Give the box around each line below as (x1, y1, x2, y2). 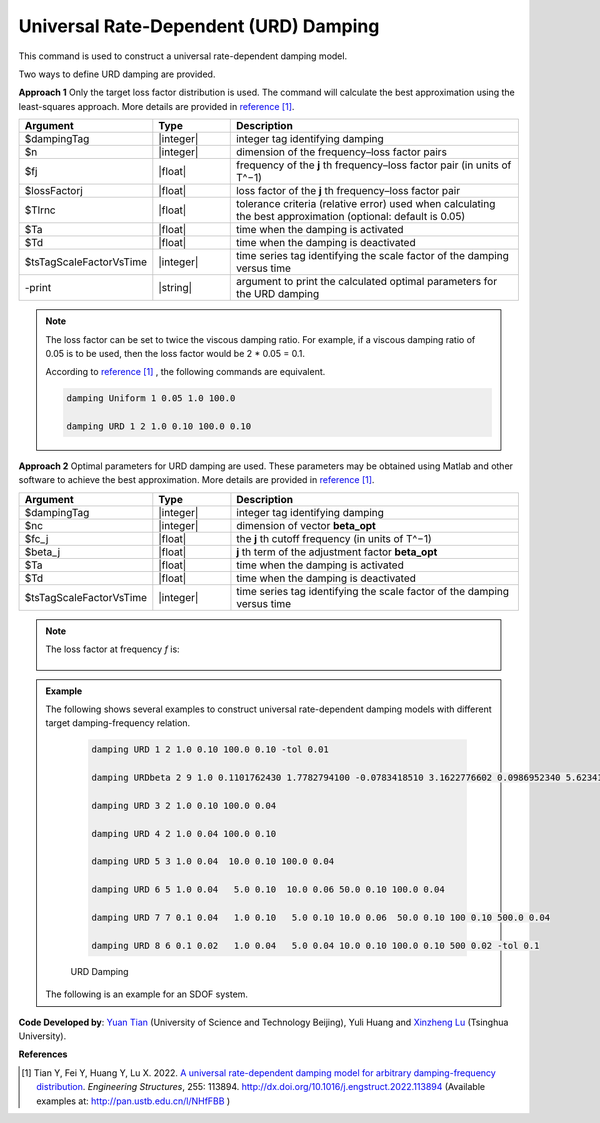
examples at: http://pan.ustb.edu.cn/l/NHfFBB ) (36, 1095, 231, 1107)
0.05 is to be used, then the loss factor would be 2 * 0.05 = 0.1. (45, 347, 305, 359)
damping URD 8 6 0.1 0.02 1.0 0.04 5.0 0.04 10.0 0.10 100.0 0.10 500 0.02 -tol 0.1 (91, 940, 540, 951)
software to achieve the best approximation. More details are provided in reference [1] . (18, 474, 375, 486)
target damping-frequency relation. (45, 717, 191, 729)
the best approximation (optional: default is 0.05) (235, 210, 466, 224)
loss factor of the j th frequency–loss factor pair (235, 184, 460, 198)
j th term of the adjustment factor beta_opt (236, 545, 438, 559)
